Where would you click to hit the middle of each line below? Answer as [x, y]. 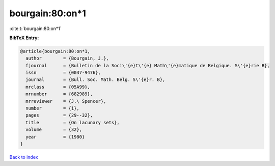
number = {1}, [53, 108]
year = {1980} [55, 137]
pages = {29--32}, [59, 115]
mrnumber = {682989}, [59, 94]
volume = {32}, [54, 130]
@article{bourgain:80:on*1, [55, 51]
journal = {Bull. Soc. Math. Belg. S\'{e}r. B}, [95, 80]
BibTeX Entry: [24, 38]
